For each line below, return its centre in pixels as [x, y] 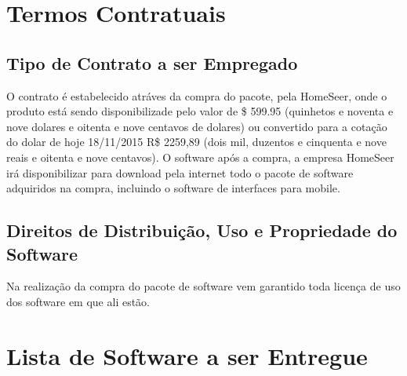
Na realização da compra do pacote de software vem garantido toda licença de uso [203, 286]
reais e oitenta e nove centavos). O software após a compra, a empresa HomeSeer [200, 157]
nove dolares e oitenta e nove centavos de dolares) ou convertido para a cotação [197, 126]
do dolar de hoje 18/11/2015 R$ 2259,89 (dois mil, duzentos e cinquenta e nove [196, 142]
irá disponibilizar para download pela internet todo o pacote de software [180, 172]
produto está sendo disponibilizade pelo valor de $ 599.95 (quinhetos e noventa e [200, 111]
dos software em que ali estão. [78, 301]
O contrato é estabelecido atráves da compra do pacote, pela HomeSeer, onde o [197, 95]
